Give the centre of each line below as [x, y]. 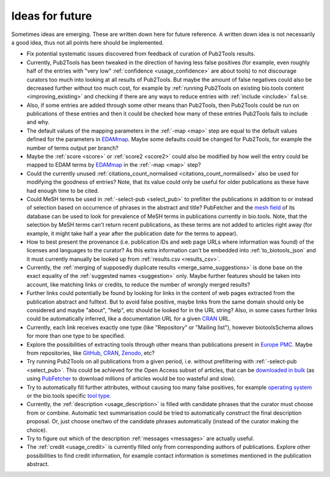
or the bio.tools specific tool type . [69, 395]
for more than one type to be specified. [76, 336]
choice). [37, 430]
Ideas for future [52, 16]
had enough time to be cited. [63, 191]
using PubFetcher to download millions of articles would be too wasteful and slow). [131, 379]
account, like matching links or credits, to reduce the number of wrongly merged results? [138, 285]
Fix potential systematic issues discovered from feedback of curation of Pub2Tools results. [141, 54]
